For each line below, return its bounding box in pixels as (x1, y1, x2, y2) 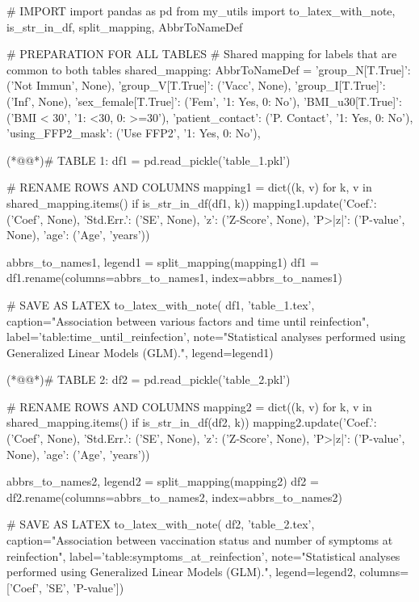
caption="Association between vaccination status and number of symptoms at (6, 532, 393, 549)
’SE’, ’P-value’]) (45, 579, 124, 596)
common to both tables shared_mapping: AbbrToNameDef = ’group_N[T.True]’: (6, 61, 411, 78)
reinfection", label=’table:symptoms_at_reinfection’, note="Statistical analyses (6, 547, 400, 564)
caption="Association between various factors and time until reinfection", (6, 312, 370, 329)
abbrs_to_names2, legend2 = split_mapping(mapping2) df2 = (6, 473, 319, 490)
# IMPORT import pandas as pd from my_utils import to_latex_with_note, (6, 2, 396, 19)
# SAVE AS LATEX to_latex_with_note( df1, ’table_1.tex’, (6, 296, 315, 313)
